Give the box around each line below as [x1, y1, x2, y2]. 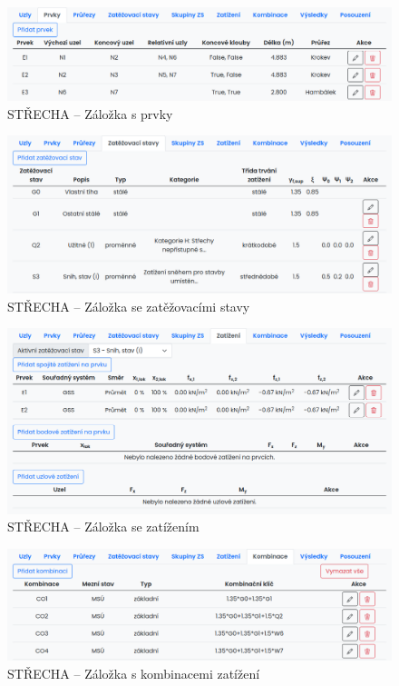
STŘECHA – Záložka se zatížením [7, 517, 199, 536]
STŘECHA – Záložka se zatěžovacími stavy [7, 296, 250, 315]
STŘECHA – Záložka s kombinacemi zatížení [7, 663, 260, 682]
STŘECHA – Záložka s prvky [7, 104, 173, 123]
